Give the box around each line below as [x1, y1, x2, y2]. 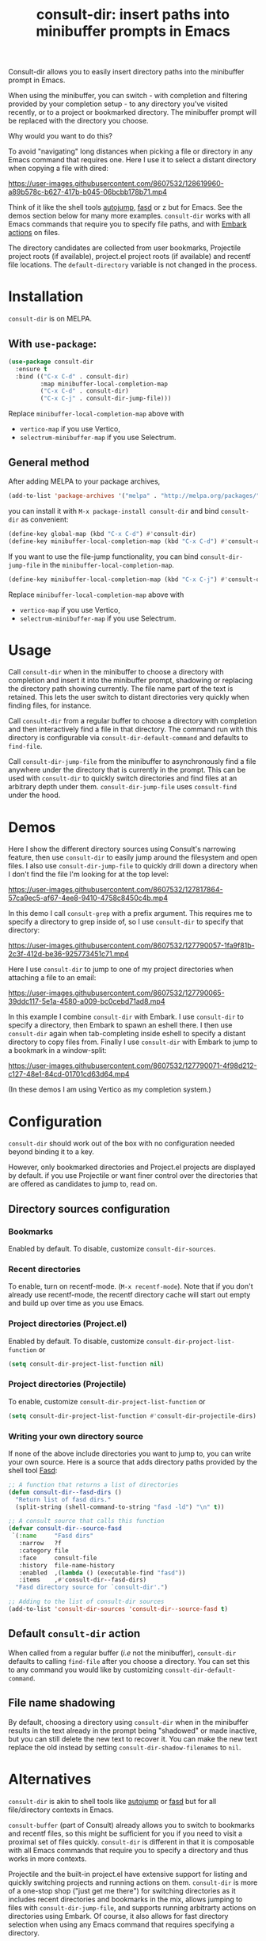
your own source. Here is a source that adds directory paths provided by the [8, 1457, 257, 1466]
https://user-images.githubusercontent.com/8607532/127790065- [8, 988, 225, 998]
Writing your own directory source [8, 1430, 144, 1442]
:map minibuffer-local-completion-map [40, 380, 169, 388]
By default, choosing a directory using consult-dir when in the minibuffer [8, 1717, 249, 1726]
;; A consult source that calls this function [8, 1517, 165, 1525]
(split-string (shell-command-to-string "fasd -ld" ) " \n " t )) [15, 1502, 225, 1511]
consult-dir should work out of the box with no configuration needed [8, 1138, 235, 1149]
